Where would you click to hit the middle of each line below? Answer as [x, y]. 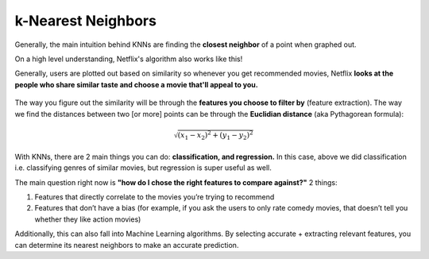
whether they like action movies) [88, 219]
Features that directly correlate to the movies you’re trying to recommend [155, 197]
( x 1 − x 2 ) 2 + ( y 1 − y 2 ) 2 [215, 136]
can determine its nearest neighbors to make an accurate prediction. [127, 245]
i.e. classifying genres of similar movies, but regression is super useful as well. [143, 168]
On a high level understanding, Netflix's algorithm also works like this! [129, 59]
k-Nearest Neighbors [85, 21]
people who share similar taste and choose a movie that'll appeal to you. [136, 84]
